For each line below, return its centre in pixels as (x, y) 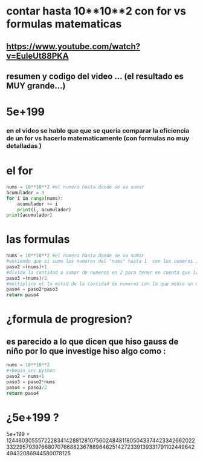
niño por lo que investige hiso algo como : (86, 351)
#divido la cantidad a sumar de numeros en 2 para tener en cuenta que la (102, 272)
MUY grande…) (36, 86)
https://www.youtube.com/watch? (73, 46)
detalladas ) (24, 146)
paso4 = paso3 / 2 (27, 388)
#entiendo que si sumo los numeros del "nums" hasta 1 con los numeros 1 (102, 262)
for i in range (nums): (35, 198)
